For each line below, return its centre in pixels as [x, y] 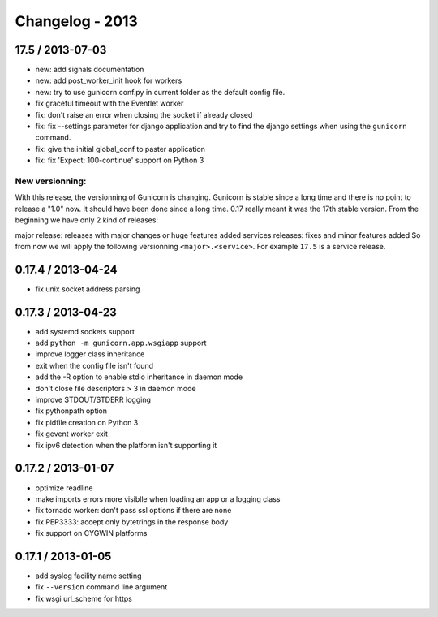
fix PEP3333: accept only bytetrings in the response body [132, 522]
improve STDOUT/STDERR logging [93, 400]
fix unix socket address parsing [88, 289]
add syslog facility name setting [88, 576]
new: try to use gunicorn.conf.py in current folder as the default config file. [160, 92]
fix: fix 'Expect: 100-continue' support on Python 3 [120, 160]
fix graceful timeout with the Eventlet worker [109, 104]
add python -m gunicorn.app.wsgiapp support [121, 343]
